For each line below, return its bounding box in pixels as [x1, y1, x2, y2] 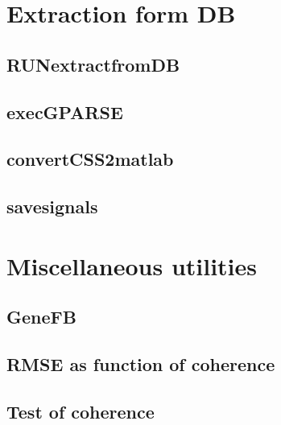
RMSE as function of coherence [6, 352, 275, 377]
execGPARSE [6, 99, 123, 124]
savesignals [6, 194, 98, 219]
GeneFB [6, 304, 76, 329]
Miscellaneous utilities [6, 249, 257, 282]
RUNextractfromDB [6, 52, 180, 76]
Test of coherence [6, 398, 155, 423]
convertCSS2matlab [6, 146, 174, 171]
